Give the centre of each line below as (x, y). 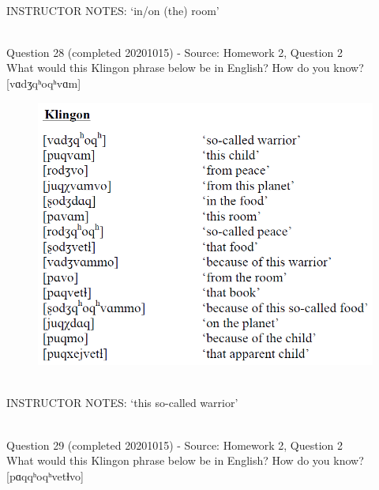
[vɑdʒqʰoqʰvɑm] (44, 83)
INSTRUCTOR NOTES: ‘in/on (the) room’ (113, 10)
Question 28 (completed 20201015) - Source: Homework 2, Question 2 (175, 52)
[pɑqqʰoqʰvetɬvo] (45, 475)
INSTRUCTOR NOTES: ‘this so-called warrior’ (122, 403)
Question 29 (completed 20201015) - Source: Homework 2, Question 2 (175, 445)
